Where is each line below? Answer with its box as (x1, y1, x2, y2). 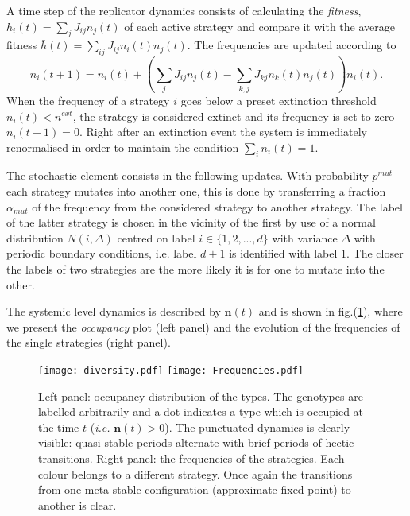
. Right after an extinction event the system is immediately (79, 123, 367, 140)
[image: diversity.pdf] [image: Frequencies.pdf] (38, 365, 304, 377)
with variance (272, 229, 338, 246)
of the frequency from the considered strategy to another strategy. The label (32, 198, 403, 215)
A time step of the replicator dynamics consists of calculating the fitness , (6, 2, 362, 18)
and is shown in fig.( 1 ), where (258, 303, 403, 320)
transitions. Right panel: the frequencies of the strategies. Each (38, 450, 345, 467)
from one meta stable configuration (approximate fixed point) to (38, 481, 351, 498)
